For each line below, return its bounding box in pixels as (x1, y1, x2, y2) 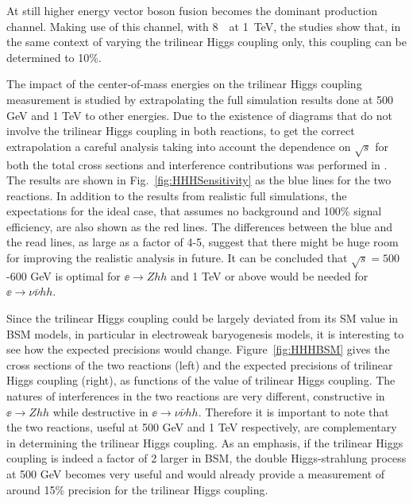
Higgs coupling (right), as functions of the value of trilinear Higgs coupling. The (6, 372, 396, 389)
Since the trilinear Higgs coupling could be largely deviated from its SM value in (6, 310, 399, 327)
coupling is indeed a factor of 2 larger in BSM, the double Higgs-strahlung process (6, 450, 407, 466)
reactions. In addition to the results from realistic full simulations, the (6, 187, 347, 203)
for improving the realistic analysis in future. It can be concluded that (6, 250, 348, 266)
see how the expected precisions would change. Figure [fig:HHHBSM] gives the (6, 341, 390, 358)
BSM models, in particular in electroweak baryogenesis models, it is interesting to (6, 325, 404, 342)
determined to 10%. (6, 48, 102, 65)
